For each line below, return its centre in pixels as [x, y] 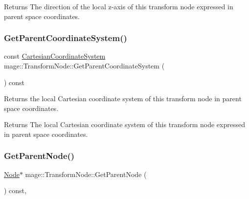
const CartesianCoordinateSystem [55, 56]
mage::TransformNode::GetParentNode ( [86, 174]
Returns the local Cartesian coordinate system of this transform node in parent [123, 99]
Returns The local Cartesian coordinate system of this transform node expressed [124, 124]
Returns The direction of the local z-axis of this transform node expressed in [119, 6]
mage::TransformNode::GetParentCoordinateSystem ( [84, 66]
